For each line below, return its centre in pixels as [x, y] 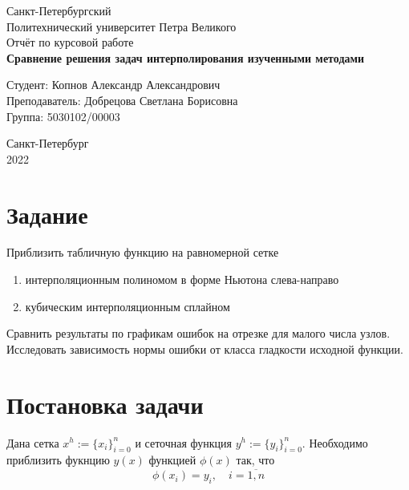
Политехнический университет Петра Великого [121, 26]
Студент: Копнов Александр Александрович [113, 85]
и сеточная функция [184, 442]
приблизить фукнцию [58, 460]
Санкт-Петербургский [59, 10]
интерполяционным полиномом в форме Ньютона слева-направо [182, 279]
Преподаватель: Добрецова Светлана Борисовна [122, 100]
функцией [172, 460]
